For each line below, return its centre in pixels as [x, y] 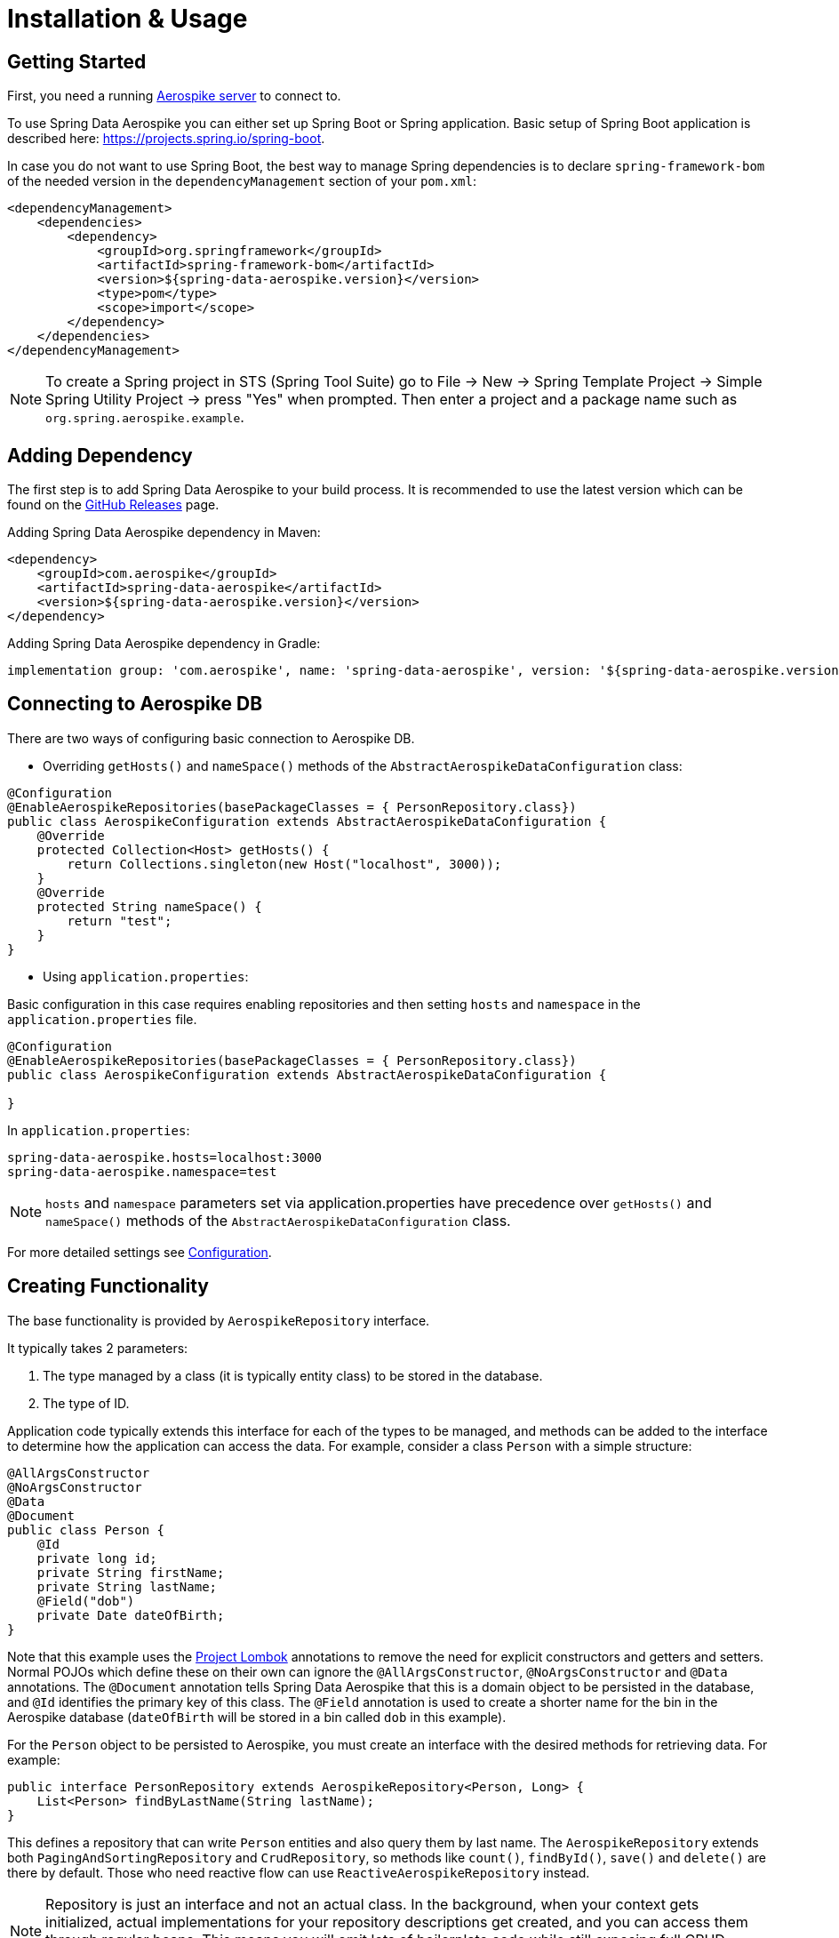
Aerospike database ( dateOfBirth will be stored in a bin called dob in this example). [257, 1717]
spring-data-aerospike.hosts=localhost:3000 [165, 1157]
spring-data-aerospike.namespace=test [142, 1171]
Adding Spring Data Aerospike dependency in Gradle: [164, 644]
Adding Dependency [100, 455]
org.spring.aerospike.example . [145, 417]
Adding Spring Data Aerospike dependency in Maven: [164, 533]
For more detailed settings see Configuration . [140, 1252]
